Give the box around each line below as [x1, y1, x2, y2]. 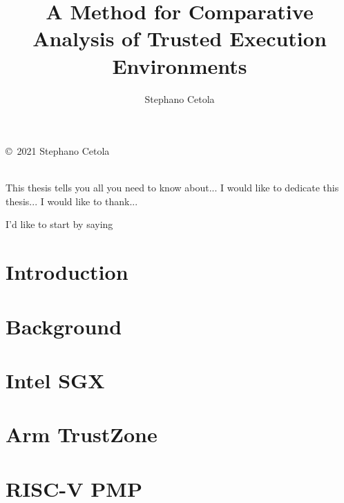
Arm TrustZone [6, 420, 157, 448]
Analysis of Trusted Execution [32, 24, 327, 53]
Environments [112, 51, 247, 79]
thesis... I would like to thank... [6, 193, 138, 208]
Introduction [6, 258, 128, 286]
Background [6, 312, 122, 340]
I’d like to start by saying [6, 217, 113, 231]
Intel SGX [6, 366, 105, 394]
